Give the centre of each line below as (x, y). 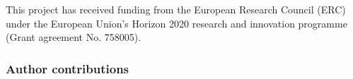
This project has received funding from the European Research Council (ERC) (176, 9)
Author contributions (68, 68)
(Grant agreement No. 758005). (74, 37)
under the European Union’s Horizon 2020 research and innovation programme (176, 23)
